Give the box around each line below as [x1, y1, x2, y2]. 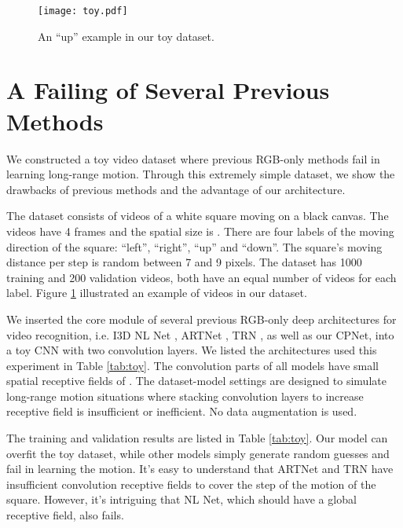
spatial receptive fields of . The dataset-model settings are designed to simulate [6, 372, 387, 389]
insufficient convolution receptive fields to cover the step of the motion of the [6, 475, 376, 492]
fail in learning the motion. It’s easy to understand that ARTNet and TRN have [6, 460, 394, 477]
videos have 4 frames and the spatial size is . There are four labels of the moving [6, 222, 394, 239]
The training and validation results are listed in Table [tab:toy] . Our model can [6, 430, 388, 446]
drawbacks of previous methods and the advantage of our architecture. [6, 181, 346, 197]
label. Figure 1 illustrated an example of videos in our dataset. [6, 284, 307, 301]
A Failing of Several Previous [6, 74, 330, 106]
